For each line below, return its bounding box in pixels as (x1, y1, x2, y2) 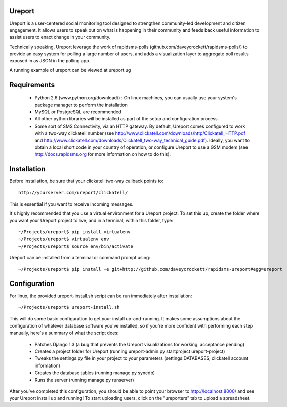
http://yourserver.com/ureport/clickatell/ (18, 190, 128, 195)
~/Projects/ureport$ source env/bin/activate (18, 243, 134, 249)
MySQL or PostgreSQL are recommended (34, 109, 121, 115)
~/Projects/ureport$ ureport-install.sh (18, 304, 120, 310)
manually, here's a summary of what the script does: (9, 330, 119, 336)
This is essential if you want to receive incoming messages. (9, 201, 134, 207)
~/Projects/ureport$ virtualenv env (18, 236, 109, 242)
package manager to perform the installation (34, 102, 128, 108)
